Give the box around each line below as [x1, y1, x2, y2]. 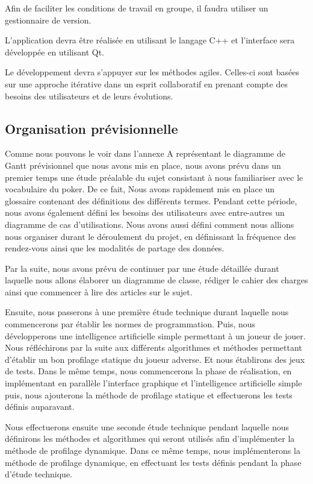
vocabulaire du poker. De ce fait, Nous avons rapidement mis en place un [5, 183, 275, 195]
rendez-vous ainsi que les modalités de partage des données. [5, 242, 225, 254]
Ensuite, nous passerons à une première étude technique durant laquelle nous [5, 306, 289, 318]
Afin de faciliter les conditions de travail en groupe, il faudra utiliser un [5, 2, 268, 14]
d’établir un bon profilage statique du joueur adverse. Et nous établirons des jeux [5, 353, 305, 365]
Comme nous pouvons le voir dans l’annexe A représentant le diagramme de [5, 147, 285, 160]
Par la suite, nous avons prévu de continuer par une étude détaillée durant [5, 262, 279, 274]
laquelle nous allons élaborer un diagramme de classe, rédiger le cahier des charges [5, 274, 308, 286]
